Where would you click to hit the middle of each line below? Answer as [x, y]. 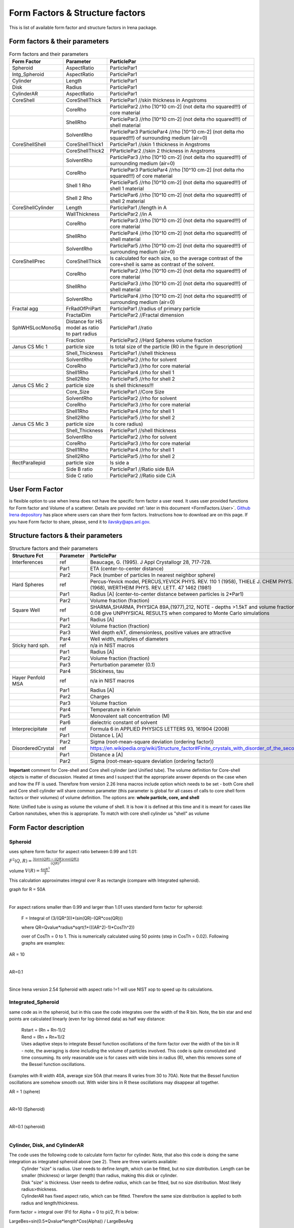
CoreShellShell [29, 144]
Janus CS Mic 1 [30, 346]
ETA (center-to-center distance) [127, 568]
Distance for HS [84, 321]
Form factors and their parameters [49, 54]
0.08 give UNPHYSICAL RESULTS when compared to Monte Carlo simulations [180, 613]
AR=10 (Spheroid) [27, 1109]
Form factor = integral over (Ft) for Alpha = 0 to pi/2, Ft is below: [74, 1212]
